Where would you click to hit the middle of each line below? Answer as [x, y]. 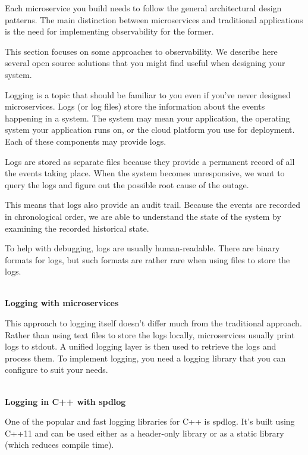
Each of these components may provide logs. [86, 141]
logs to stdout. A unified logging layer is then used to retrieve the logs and [141, 346]
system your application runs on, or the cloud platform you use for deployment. [150, 130]
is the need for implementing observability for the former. [109, 31]
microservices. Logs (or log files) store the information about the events [135, 106]
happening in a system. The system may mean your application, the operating [147, 118]
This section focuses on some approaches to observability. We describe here [141, 51]
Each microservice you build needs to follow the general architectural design [143, 8]
